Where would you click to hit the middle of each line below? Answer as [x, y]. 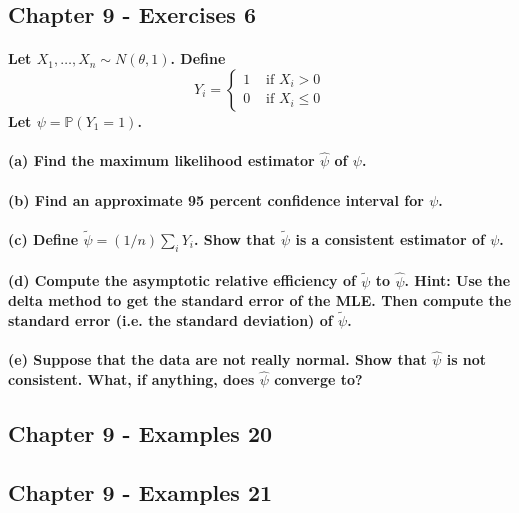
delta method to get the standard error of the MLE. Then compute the [260, 300]
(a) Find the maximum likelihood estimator [161, 160]
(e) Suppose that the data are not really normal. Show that [217, 359]
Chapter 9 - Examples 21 [140, 491]
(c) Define [43, 238]
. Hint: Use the [457, 280]
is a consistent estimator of [390, 238]
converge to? [318, 379]
